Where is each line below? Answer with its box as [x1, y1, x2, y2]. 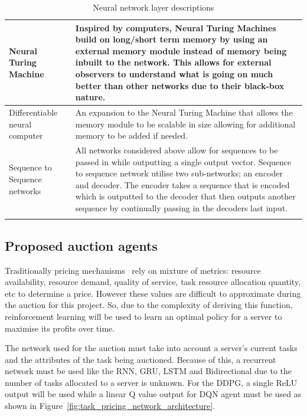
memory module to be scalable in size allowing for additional [75, 117, 296, 130]
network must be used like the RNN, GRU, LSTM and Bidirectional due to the [5, 365, 292, 377]
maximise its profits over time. [5, 322, 115, 334]
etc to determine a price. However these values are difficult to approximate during [5, 287, 301, 299]
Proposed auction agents [5, 236, 158, 254]
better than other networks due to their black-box [75, 79, 285, 91]
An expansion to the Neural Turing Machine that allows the [75, 106, 293, 118]
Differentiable [9, 106, 58, 118]
